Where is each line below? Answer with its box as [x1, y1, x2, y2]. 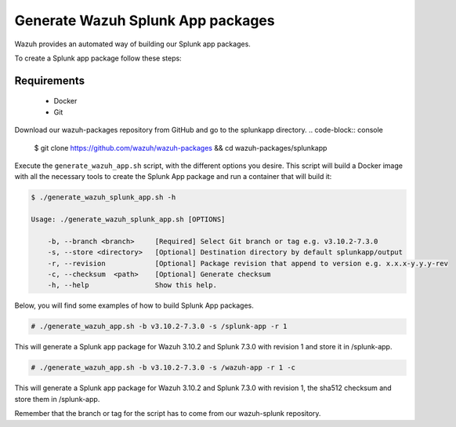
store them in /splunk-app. [14, 394, 100, 403]
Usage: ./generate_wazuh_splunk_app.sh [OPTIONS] [31, 215, 226, 224]
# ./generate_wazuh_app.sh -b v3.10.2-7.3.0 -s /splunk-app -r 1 [31, 322, 288, 331]
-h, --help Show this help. [47, 281, 217, 290]
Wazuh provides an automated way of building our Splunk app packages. [14, 39, 251, 49]
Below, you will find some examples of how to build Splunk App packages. [14, 301, 254, 310]
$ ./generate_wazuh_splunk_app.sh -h [31, 193, 176, 202]
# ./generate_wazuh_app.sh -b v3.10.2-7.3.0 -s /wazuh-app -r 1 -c [31, 363, 296, 372]
